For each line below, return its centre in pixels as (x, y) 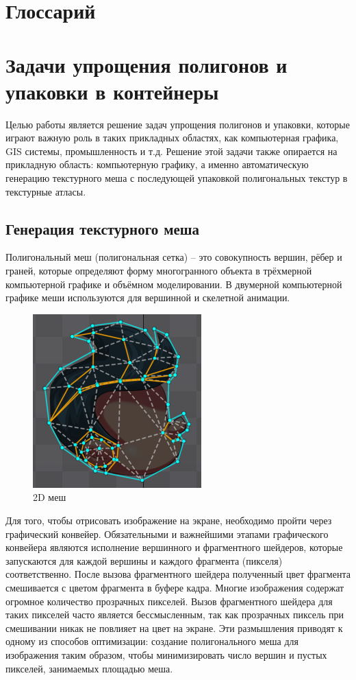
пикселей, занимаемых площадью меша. (89, 668)
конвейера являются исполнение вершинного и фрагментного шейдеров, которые (174, 547)
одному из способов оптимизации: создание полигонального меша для (152, 641)
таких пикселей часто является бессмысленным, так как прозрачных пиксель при (175, 614)
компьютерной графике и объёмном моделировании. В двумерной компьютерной (174, 284)
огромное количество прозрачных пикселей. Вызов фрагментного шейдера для (169, 601)
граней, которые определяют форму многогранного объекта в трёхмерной (159, 271)
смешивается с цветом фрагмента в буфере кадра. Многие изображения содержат (175, 587)
